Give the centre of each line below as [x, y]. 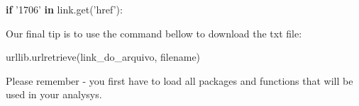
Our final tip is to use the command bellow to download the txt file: [154, 33]
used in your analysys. [54, 94]
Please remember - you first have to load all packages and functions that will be [179, 80]
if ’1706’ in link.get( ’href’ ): [64, 9]
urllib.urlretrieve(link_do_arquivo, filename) [103, 57]
